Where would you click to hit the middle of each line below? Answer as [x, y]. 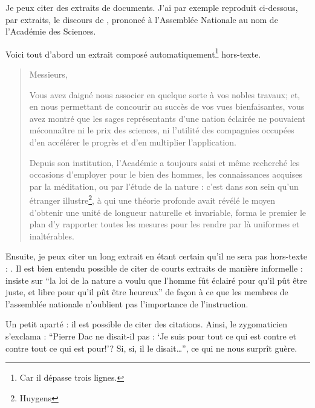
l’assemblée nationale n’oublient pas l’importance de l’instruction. [127, 303]
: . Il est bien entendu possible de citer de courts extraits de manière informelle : [154, 268]
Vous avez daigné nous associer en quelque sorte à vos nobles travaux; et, [165, 94]
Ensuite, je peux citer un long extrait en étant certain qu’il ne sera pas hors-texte [156, 256]
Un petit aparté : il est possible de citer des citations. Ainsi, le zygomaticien [147, 324]
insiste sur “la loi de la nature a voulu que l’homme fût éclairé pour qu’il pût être [156, 280]
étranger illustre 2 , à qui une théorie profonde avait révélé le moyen [152, 199]
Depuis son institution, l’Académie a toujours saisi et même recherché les [164, 162]
